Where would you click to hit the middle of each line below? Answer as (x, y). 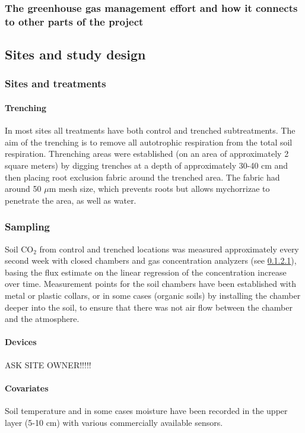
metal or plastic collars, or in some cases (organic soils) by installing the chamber (153, 295)
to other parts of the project (74, 21)
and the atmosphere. (42, 319)
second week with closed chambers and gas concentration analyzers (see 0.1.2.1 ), (151, 260)
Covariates (27, 388)
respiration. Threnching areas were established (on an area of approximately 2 (147, 154)
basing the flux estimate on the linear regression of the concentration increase (146, 272)
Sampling (28, 227)
